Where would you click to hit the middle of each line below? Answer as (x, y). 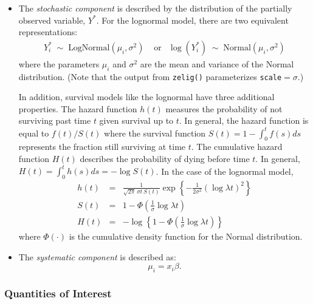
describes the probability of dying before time (165, 158)
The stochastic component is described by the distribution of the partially (155, 8)
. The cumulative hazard (237, 147)
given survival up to (136, 120)
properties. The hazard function (78, 108)
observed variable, (52, 20)
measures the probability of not (224, 108)
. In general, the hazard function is (244, 120)
